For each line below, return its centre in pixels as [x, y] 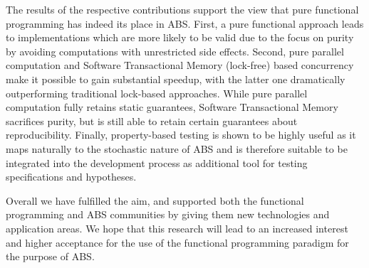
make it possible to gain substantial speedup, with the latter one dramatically [176, 79]
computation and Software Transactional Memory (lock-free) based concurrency [180, 65]
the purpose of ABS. [50, 256]
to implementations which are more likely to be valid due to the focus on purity [180, 37]
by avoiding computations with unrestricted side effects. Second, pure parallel [175, 51]
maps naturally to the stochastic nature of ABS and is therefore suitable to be [177, 148]
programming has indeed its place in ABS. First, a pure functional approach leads [185, 23]
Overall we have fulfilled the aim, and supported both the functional [155, 200]
